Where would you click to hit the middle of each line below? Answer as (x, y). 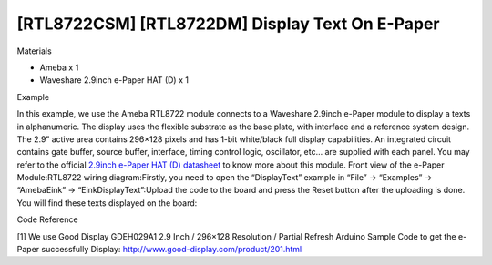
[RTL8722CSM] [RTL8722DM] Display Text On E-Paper (228, 24)
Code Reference (47, 219)
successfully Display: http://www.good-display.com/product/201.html (172, 250)
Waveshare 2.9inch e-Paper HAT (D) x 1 (114, 80)
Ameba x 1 (59, 67)
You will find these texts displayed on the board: (107, 203)
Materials (34, 51)
